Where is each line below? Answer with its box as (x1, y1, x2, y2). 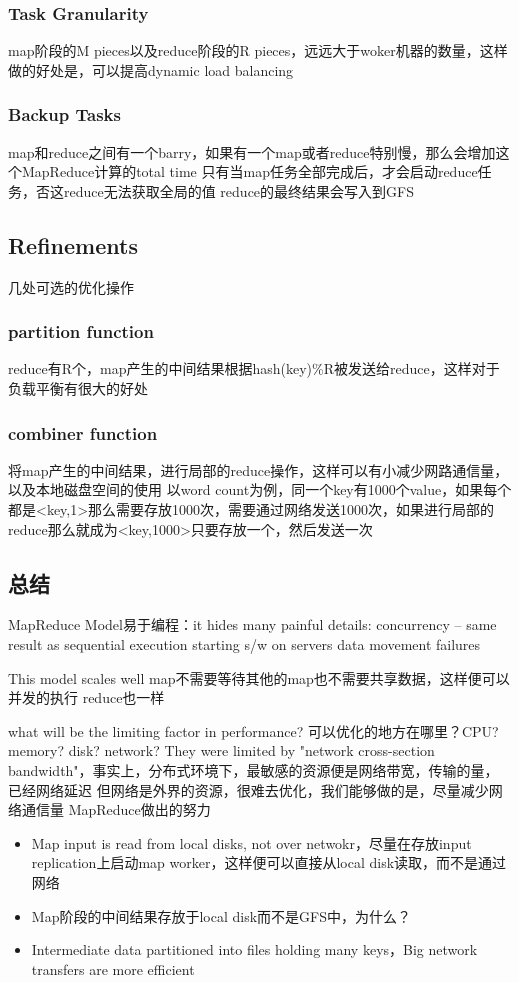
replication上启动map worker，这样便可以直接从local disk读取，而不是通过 (31, 852, 507, 873)
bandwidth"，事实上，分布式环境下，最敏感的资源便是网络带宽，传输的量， (8, 759, 499, 780)
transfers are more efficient (31, 958, 195, 979)
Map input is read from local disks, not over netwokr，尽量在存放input (31, 832, 472, 853)
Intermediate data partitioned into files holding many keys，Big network (31, 939, 478, 960)
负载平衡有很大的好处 (8, 378, 148, 399)
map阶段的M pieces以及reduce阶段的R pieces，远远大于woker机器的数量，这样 (8, 40, 508, 61)
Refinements (8, 229, 138, 260)
